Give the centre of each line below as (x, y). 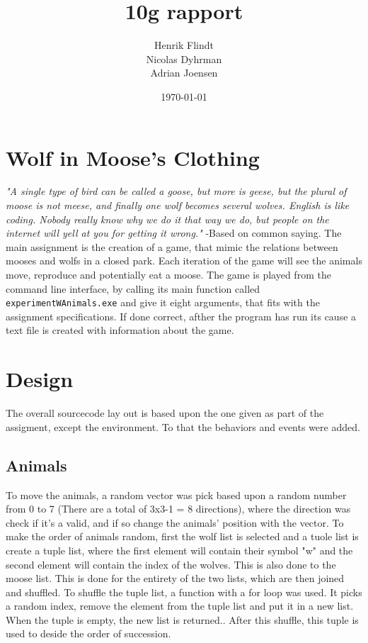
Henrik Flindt (184, 45)
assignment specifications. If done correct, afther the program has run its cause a (181, 316)
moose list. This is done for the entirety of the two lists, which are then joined (175, 578)
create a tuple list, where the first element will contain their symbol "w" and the (179, 550)
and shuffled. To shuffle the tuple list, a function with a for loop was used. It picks (184, 592)
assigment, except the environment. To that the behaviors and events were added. (183, 426)
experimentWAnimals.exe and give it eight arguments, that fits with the (163, 302)
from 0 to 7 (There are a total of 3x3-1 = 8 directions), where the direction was (178, 509)
